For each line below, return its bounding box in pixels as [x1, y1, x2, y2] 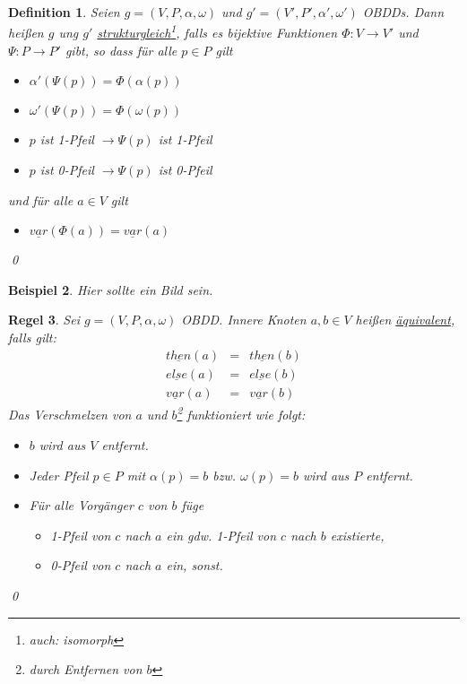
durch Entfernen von [29, 660, 143, 679]
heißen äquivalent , [355, 310, 455, 329]
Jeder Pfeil [29, 465, 89, 484]
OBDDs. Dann [362, 3, 445, 21]
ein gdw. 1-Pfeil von [166, 525, 277, 544]
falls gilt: [8, 328, 56, 346]
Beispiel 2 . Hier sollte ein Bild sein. [8, 280, 213, 299]
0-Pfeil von [50, 556, 111, 575]
